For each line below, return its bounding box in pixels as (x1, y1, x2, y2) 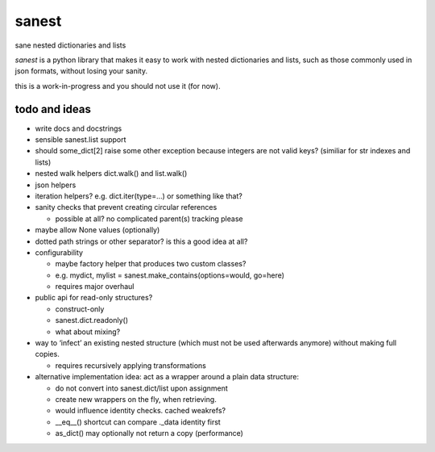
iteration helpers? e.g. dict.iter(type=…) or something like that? (35, 190, 243, 201)
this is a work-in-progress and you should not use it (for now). (14, 81, 221, 90)
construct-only (55, 303, 105, 314)
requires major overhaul (55, 282, 135, 291)
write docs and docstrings (35, 123, 122, 133)
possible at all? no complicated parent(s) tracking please (55, 214, 243, 224)
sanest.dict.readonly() (55, 316, 129, 325)
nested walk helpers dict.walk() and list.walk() (35, 169, 188, 178)
